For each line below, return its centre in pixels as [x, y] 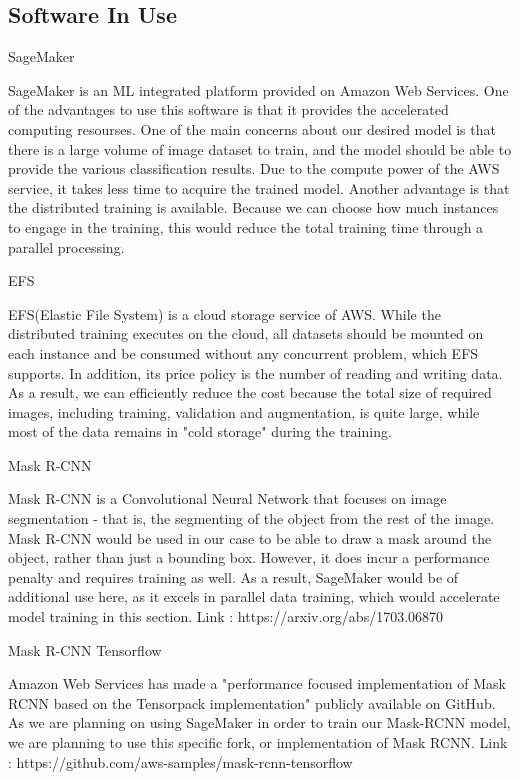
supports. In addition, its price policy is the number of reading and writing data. [255, 372]
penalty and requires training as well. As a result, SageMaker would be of [233, 576]
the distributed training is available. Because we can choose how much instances [253, 207]
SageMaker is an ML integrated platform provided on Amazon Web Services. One [258, 89]
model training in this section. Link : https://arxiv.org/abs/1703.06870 [226, 616]
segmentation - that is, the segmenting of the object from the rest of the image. [251, 518]
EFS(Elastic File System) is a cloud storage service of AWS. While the [224, 313]
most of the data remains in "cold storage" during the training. [200, 431]
